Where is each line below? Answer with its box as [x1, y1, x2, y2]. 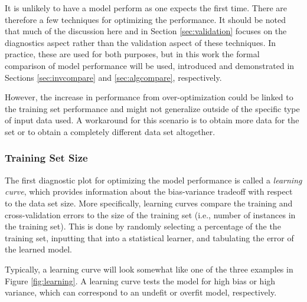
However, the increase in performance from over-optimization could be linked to [5, 91, 293, 103]
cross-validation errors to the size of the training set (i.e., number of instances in [5, 208, 296, 221]
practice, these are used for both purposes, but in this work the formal [5, 48, 260, 60]
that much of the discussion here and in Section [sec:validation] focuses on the [5, 25, 287, 37]
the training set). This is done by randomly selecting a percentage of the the [5, 220, 281, 232]
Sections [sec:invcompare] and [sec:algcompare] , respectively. [5, 71, 222, 83]
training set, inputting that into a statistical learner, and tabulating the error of [5, 231, 294, 244]
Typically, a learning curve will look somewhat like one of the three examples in [5, 262, 293, 275]
